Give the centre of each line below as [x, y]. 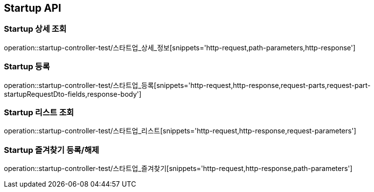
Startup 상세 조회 [35, 29]
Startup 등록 [27, 67]
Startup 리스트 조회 [39, 112]
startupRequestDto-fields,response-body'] [73, 94]
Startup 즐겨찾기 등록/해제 [52, 150]
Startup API [33, 8]
